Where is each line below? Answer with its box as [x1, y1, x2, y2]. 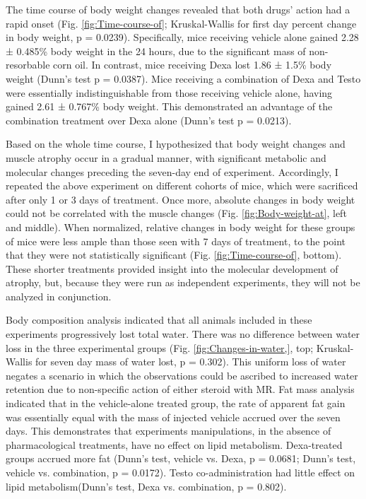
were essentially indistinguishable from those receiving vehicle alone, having [6, 85, 333, 100]
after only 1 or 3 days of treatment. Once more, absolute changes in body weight [6, 192, 355, 206]
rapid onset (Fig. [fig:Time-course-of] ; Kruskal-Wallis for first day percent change [6, 16, 357, 30]
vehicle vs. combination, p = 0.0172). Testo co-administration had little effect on [6, 465, 355, 479]
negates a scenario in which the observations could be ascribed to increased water [6, 368, 358, 382]
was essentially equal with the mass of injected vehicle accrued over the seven [6, 409, 341, 424]
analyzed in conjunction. [6, 288, 112, 303]
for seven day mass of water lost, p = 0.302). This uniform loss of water [35, 354, 346, 369]
